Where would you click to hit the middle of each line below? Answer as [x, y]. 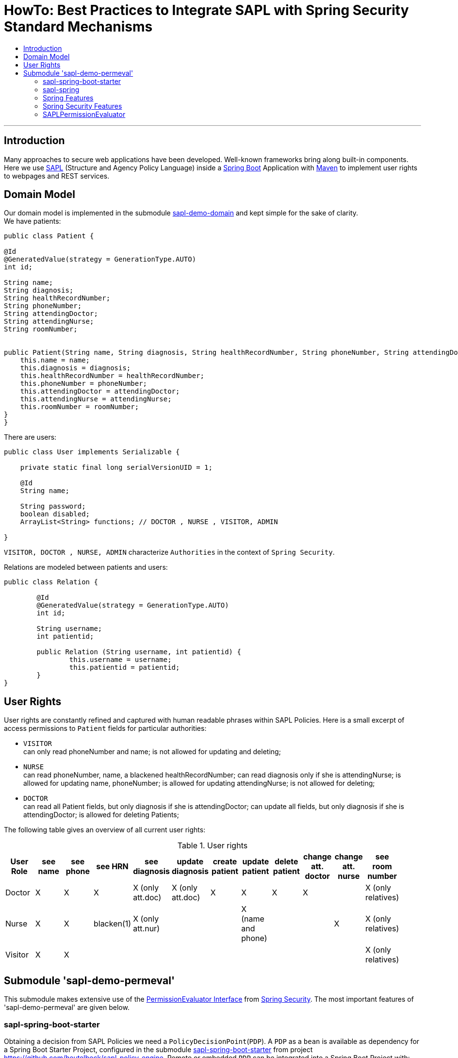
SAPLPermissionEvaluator [84, 114]
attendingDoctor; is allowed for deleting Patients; [101, 815]
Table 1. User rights [213, 846]
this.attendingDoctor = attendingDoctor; [100, 391]
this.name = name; [55, 360]
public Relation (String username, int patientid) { [139, 652]
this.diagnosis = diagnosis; [75, 368]
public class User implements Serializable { [92, 452]
